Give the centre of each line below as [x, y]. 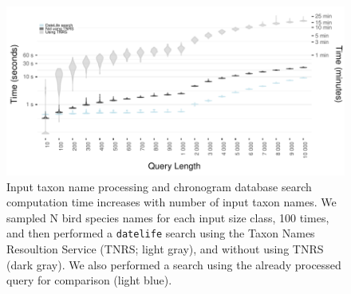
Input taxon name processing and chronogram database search [159, 186]
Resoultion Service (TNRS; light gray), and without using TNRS [165, 249]
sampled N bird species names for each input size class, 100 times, [168, 217]
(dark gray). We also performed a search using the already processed [174, 264]
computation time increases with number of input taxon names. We [172, 202]
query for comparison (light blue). [89, 280]
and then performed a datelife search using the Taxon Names [161, 233]
